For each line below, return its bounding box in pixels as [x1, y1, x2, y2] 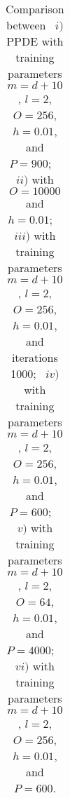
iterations [11, 349, 58, 365]
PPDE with [6, 33, 64, 49]
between [6, 17, 46, 33]
